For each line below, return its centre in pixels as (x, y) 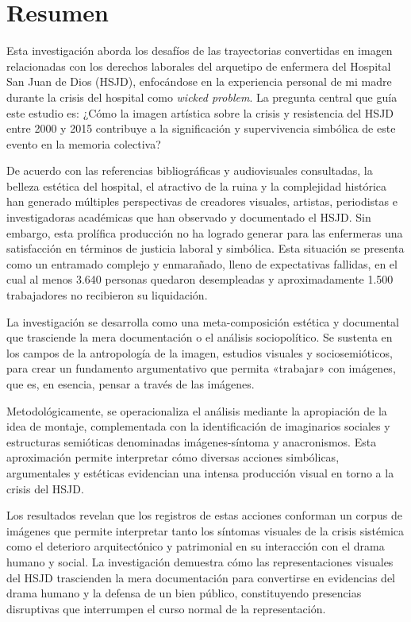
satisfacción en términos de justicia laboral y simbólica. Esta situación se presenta (205, 248)
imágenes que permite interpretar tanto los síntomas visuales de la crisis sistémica (205, 530)
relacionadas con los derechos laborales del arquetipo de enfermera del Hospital (199, 66)
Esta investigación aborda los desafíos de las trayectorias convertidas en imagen (200, 50)
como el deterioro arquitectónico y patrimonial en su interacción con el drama (196, 546)
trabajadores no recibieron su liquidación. (107, 295)
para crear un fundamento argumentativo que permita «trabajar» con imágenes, (201, 368)
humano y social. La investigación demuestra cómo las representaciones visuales (200, 561)
